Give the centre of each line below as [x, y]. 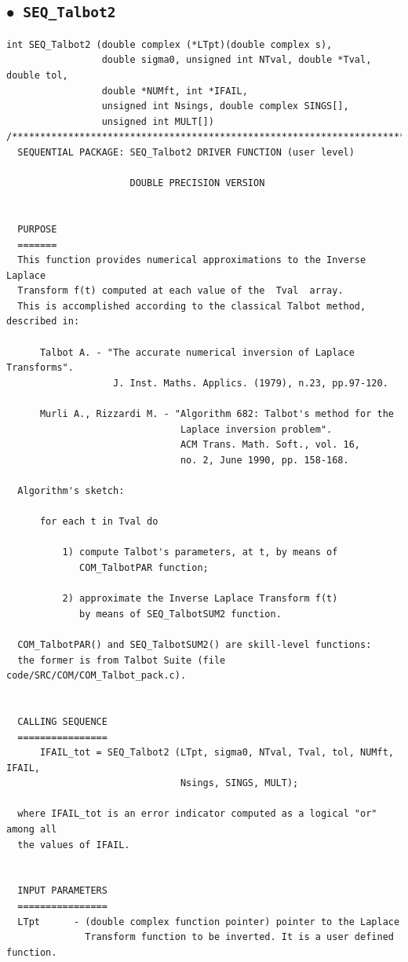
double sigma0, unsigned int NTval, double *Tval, [237, 60]
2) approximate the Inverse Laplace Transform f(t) [200, 599]
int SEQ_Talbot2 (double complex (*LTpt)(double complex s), [169, 44]
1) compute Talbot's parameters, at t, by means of [200, 552]
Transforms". [40, 368]
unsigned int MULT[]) [158, 121]
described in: [43, 322]
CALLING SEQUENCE [62, 721]
